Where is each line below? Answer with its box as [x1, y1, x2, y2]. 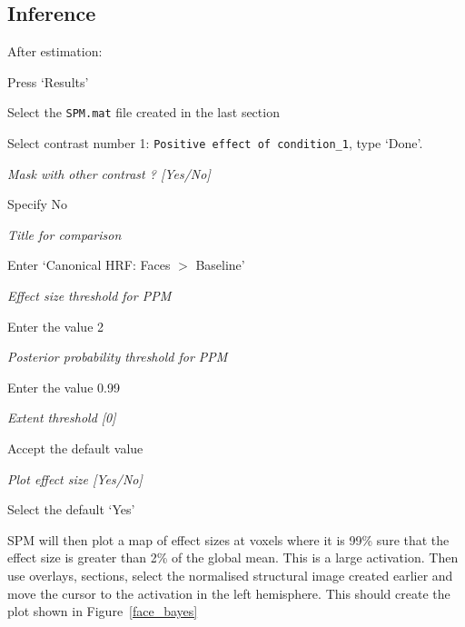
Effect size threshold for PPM [7, 286, 172, 305]
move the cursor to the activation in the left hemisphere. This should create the [7, 583, 450, 602]
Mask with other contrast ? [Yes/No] [7, 164, 211, 183]
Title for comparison [7, 224, 122, 244]
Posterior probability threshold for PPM [7, 347, 228, 366]
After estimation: [7, 42, 103, 61]
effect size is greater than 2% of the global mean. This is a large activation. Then [7, 548, 459, 567]
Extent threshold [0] [7, 408, 116, 427]
